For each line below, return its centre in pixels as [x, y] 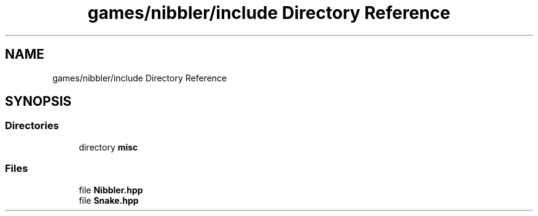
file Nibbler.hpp [111, 190]
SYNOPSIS [38, 102]
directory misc [108, 147]
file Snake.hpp [109, 200]
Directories [32, 126]
